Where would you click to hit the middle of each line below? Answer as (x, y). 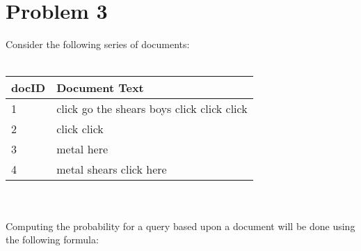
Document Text (100, 88)
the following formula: (52, 239)
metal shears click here (112, 169)
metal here (82, 149)
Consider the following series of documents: (98, 44)
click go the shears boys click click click (152, 109)
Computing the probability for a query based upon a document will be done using (180, 226)
